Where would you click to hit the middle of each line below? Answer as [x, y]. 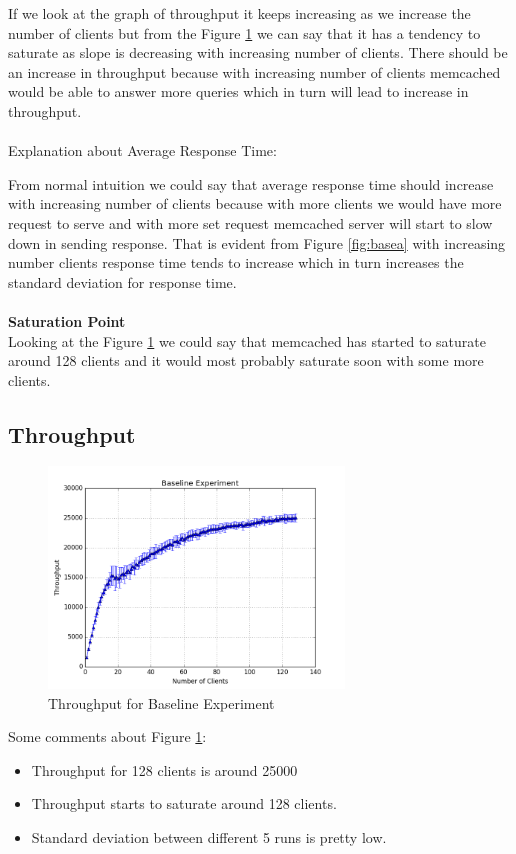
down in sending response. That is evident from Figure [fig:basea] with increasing [257, 242]
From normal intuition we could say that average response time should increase [251, 183]
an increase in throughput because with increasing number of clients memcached [254, 71]
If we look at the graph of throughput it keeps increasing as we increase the [239, 13]
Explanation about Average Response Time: [142, 150]
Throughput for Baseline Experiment [161, 702]
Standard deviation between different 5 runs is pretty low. [209, 837]
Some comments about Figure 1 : [107, 736]
